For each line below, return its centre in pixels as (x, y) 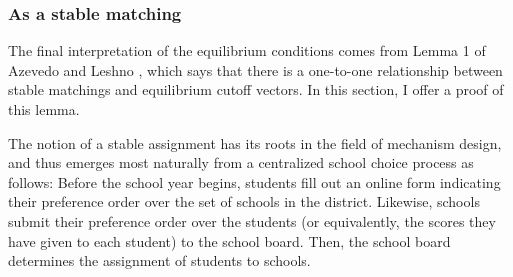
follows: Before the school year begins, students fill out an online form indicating (254, 181)
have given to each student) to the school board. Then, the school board (229, 240)
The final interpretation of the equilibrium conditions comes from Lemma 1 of (247, 50)
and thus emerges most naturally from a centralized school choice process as (241, 162)
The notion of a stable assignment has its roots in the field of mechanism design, (255, 142)
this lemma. (44, 109)
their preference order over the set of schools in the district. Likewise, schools (244, 201)
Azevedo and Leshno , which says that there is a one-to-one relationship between (255, 69)
